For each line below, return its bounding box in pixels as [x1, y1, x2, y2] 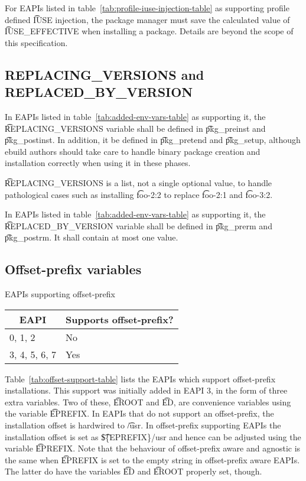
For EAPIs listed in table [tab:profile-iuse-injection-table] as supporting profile [5, 2, 289, 14]
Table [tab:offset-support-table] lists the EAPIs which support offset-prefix [5, 372, 276, 385]
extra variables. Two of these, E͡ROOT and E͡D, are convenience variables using [5, 395, 291, 408]
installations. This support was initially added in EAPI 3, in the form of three [5, 384, 288, 396]
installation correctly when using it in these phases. [5, 157, 191, 169]
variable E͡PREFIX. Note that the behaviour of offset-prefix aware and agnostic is [5, 442, 301, 454]
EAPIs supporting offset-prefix [5, 288, 115, 300]
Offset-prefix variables [5, 260, 142, 278]
